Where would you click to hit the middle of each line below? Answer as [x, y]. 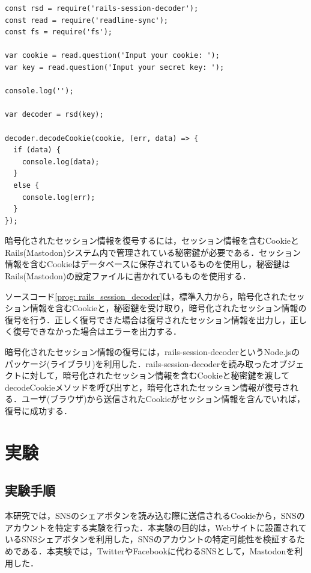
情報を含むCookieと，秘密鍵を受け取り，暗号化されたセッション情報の [168, 308]
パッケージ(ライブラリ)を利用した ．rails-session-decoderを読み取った [138, 363]
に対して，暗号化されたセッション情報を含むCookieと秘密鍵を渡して [155, 375]
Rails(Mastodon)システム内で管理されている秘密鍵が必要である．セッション [153, 252]
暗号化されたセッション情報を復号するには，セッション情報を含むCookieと [152, 240]
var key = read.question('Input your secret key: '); [115, 67]
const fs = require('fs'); [59, 32]
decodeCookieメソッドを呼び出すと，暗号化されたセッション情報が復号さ [148, 387]
